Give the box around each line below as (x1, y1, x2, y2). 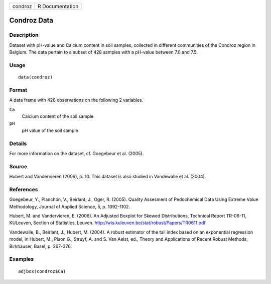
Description (9, 32, 39, 39)
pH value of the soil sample (22, 127, 78, 133)
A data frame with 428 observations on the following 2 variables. (9, 97, 144, 103)
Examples (9, 256, 34, 263)
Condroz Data (9, 16, 54, 25)
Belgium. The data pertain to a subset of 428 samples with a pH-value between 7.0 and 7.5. (9, 49, 198, 55)
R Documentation (38, 3, 79, 10)
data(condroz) (18, 75, 53, 80)
